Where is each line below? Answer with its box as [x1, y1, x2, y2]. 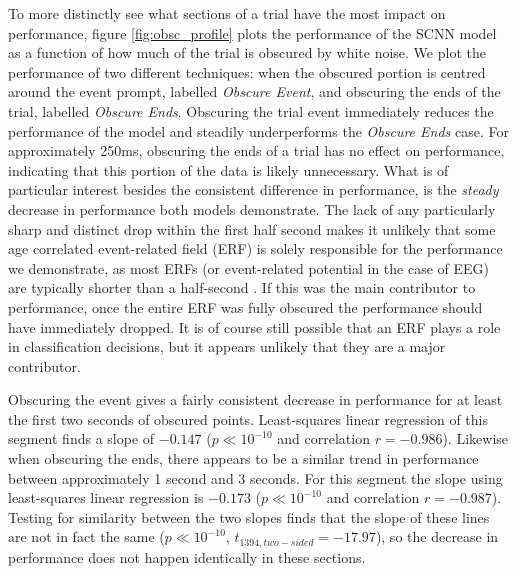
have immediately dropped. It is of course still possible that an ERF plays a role [8, 316, 501, 337]
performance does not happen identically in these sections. [8, 546, 366, 567]
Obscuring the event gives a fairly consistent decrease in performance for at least [8, 389, 503, 410]
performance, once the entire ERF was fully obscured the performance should [8, 296, 483, 317]
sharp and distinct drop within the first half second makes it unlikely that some [8, 218, 496, 239]
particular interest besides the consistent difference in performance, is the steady [8, 179, 499, 200]
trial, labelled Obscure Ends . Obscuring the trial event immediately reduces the [8, 100, 494, 121]
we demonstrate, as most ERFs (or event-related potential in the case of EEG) [8, 257, 490, 278]
